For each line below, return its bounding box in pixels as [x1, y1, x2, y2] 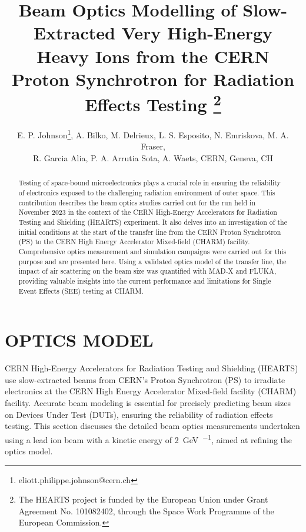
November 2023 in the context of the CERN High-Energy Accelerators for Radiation [18, 207, 277, 217]
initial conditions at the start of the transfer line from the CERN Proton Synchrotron [18, 227, 281, 237]
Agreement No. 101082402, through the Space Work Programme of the [18, 504, 274, 517]
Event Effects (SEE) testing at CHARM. [18, 285, 144, 295]
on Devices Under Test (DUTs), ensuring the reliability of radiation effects [5, 408, 273, 420]
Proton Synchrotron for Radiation [11, 66, 295, 91]
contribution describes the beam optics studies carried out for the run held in [18, 197, 255, 207]
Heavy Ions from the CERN [36, 44, 270, 68]
